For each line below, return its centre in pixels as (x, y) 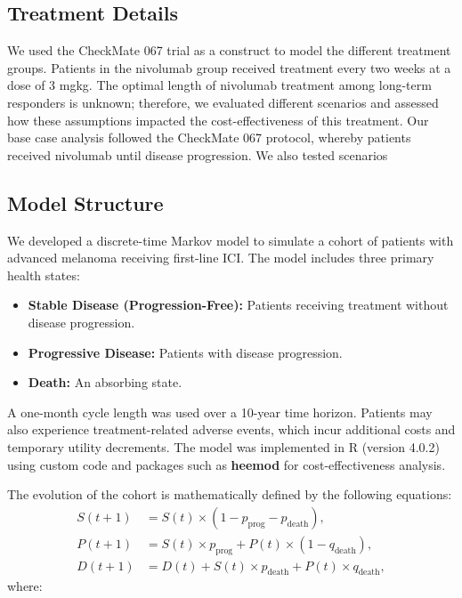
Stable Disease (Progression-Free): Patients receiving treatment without (238, 305)
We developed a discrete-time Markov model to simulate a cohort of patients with (231, 240)
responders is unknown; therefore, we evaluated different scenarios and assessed (223, 102)
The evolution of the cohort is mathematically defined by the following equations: (230, 494)
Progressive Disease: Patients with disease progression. (185, 352)
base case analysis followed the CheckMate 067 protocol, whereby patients (209, 137)
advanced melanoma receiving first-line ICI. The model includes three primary (221, 258)
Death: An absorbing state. (105, 382)
